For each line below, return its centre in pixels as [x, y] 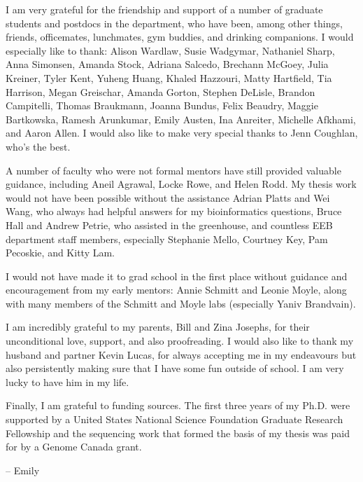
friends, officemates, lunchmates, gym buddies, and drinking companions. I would [180, 37]
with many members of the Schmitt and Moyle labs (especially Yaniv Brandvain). [181, 303]
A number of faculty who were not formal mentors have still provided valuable [173, 170]
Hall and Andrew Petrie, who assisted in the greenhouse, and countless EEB [169, 225]
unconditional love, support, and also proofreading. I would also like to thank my [180, 341]
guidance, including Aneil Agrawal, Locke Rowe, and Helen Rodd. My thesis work [181, 184]
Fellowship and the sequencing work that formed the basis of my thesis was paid [178, 433]
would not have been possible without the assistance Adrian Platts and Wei [168, 197]
